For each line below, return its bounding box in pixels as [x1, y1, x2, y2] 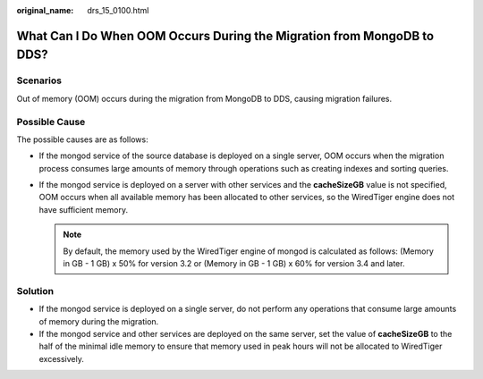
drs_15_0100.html [87, 5, 149, 15]
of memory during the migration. [38, 316, 159, 326]
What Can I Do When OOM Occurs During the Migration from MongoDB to [16, 28, 434, 44]
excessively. [38, 353, 85, 364]
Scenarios [16, 74, 63, 87]
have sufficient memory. [38, 204, 129, 215]
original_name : [16, 5, 74, 15]
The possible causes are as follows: [16, 134, 148, 145]
